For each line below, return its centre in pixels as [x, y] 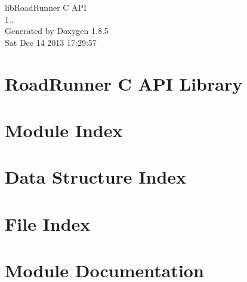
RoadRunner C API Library [124, 83]
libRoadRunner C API [46, 7]
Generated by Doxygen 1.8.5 [57, 31]
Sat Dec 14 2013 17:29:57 [51, 42]
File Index [48, 223]
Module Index [64, 130]
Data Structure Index [96, 177]
